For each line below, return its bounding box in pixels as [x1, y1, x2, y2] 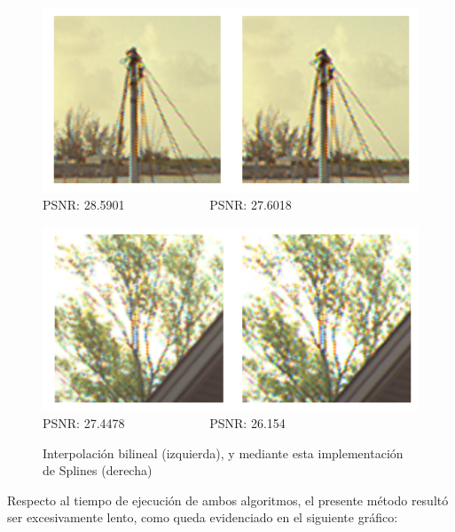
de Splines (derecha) [43, 461, 153, 480]
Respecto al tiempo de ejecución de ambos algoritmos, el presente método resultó [7, 490, 449, 509]
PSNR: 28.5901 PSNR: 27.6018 [43, 195, 292, 214]
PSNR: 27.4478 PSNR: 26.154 [43, 413, 286, 432]
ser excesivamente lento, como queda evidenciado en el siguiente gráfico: [7, 508, 398, 527]
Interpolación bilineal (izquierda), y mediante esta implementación [43, 443, 404, 462]
